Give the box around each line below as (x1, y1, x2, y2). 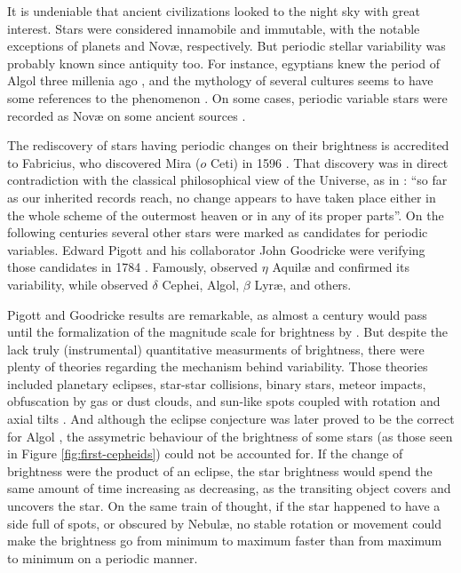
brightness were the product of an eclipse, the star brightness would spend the (7, 461, 433, 480)
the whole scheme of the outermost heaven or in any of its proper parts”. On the (7, 205, 444, 224)
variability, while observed (7, 275, 148, 293)
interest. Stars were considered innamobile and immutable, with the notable (7, 19, 420, 37)
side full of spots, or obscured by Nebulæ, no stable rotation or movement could (7, 513, 441, 532)
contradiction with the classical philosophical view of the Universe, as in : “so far (7, 171, 448, 189)
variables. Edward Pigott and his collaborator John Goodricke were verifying (7, 240, 425, 259)
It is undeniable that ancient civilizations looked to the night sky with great (7, 2, 421, 20)
